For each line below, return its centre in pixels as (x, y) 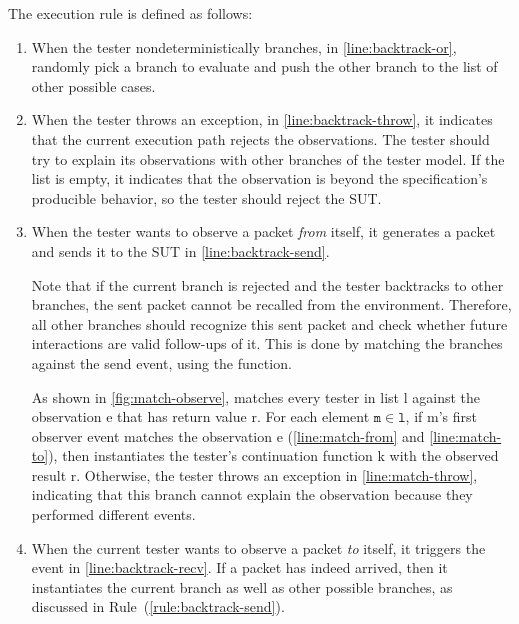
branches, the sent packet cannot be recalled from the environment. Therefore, (271, 304)
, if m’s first (441, 416)
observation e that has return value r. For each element (200, 416)
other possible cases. (93, 85)
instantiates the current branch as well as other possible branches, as (242, 586)
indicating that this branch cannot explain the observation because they (252, 494)
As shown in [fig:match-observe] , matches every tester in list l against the (256, 396)
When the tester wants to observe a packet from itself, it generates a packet (263, 231)
